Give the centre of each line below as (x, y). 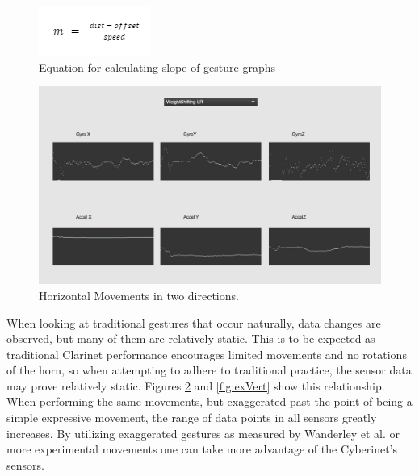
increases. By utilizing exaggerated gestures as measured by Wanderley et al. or (203, 433)
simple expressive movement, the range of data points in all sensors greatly (192, 418)
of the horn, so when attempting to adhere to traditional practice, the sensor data (209, 370)
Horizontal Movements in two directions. (139, 295)
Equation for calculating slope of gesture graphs (157, 67)
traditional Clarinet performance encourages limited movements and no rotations (207, 354)
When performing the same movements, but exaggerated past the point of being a (209, 401)
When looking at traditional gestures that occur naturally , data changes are (194, 322)
